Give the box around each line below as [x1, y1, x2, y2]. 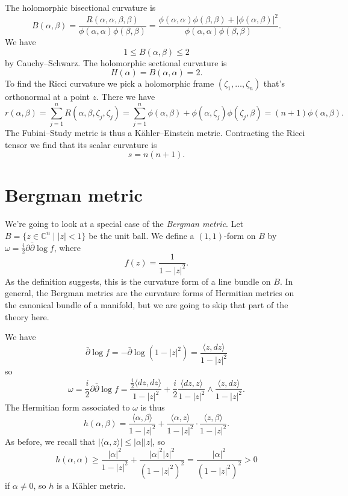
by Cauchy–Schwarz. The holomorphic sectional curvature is [5, 56, 227, 69]
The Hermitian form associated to [5, 401, 130, 414]
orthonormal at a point [5, 90, 90, 103]
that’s [263, 77, 285, 90]
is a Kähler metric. [56, 479, 126, 491]
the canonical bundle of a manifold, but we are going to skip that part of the [5, 298, 288, 311]
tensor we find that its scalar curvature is [5, 138, 157, 150]
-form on [223, 229, 256, 241]
